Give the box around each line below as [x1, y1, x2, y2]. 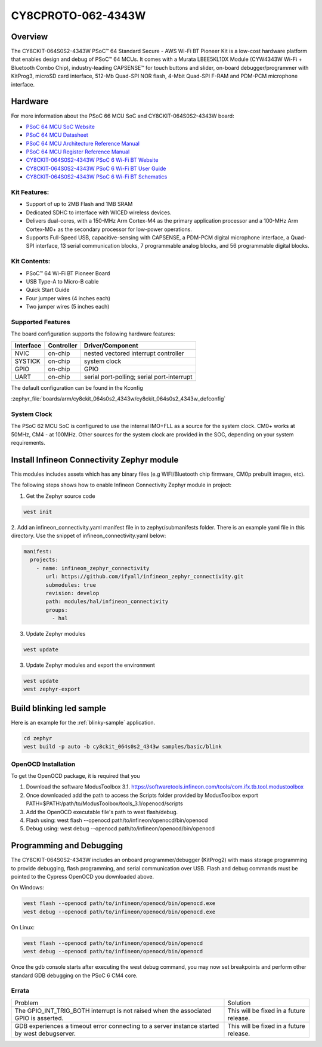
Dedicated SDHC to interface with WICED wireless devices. [26, 209, 172, 216]
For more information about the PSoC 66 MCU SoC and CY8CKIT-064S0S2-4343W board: [11, 112, 235, 119]
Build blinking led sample [11, 703, 107, 713]
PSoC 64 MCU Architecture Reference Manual [26, 140, 140, 147]
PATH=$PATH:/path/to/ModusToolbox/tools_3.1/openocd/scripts [26, 800, 183, 807]
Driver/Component [83, 341, 138, 349]
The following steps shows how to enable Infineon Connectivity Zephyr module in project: [11, 481, 232, 489]
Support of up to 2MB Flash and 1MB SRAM [26, 201, 133, 208]
